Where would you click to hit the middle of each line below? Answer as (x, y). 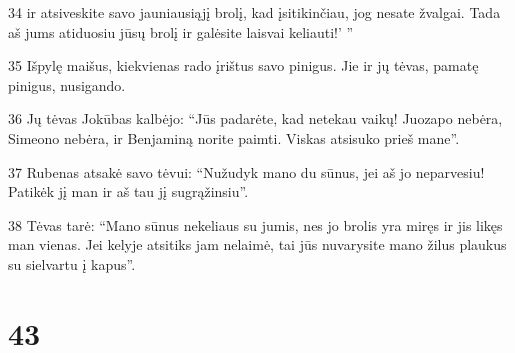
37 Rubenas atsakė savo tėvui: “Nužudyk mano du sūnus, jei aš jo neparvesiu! (246, 171)
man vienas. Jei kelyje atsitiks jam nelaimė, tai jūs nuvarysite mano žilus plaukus (257, 244)
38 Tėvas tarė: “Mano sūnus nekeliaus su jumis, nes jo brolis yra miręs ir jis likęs (255, 224)
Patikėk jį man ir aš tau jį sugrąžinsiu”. (128, 191)
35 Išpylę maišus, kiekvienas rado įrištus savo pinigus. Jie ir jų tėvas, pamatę (243, 65)
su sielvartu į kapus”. (72, 263)
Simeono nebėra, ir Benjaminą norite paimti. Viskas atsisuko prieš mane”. (234, 137)
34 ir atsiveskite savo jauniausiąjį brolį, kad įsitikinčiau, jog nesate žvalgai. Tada (254, 12)
